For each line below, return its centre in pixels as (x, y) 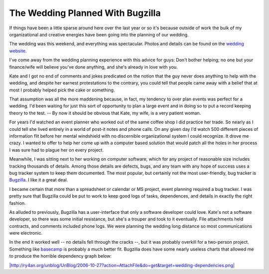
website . (18, 51)
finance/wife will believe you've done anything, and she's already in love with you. (93, 67)
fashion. (17, 203)
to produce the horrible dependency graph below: (61, 256)
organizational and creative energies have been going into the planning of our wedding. (99, 34)
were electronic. (26, 233)
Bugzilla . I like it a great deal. (39, 180)
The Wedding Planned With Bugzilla (85, 13)
